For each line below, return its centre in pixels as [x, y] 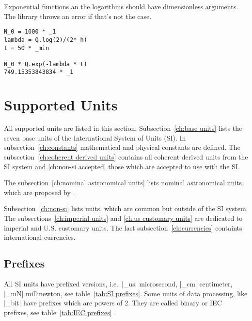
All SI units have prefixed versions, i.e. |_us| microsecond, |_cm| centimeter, [118, 283]
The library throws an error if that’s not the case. [78, 16]
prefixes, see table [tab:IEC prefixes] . [60, 312]
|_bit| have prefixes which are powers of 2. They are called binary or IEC [113, 303]
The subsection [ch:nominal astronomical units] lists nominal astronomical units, [124, 183]
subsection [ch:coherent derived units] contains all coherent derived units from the [126, 157]
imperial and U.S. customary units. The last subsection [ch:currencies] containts [123, 227]
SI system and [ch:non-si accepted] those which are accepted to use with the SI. [122, 166]
